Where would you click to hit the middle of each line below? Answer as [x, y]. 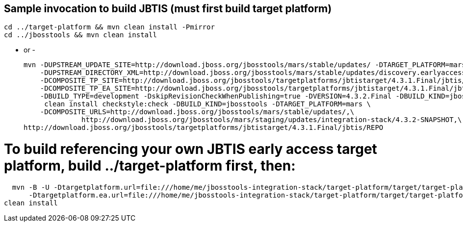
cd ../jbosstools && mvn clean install [80, 35]
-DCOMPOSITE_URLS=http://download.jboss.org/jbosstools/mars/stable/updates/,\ [197, 112]
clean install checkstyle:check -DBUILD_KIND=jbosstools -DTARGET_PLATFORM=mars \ [208, 104]
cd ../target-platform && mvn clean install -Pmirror [109, 27]
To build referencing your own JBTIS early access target [191, 149]
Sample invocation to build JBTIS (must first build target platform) [168, 9]
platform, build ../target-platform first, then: [150, 166]
